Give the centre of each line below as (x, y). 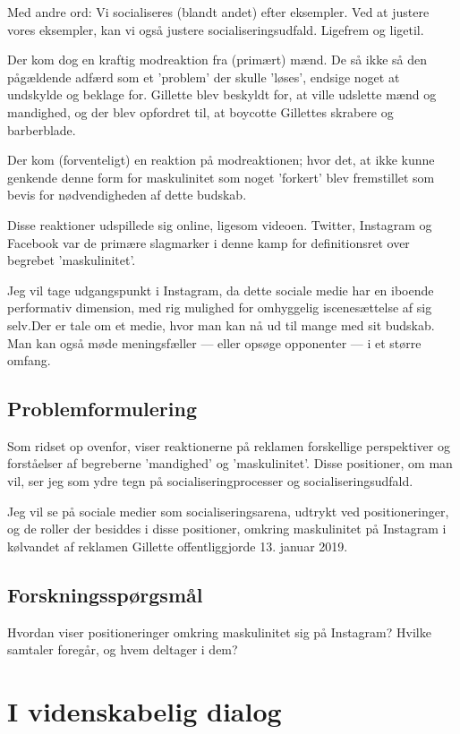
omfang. (29, 360)
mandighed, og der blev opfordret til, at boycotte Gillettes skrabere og (200, 111)
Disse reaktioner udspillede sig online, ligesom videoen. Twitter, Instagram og (220, 224)
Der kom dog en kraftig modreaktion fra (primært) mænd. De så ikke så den (217, 60)
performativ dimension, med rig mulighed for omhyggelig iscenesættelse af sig (220, 307)
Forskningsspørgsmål (105, 594)
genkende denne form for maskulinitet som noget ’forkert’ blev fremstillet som (221, 177)
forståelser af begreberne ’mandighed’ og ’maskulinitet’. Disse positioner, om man (230, 463)
